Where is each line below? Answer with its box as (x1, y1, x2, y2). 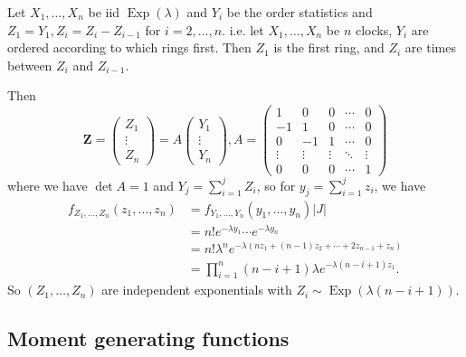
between (7, 55, 52, 74)
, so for (256, 175, 296, 194)
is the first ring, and (273, 38, 385, 57)
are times (404, 38, 456, 57)
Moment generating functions (7, 324, 290, 352)
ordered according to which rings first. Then (7, 38, 252, 57)
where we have (7, 175, 88, 194)
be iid (88, 3, 120, 21)
